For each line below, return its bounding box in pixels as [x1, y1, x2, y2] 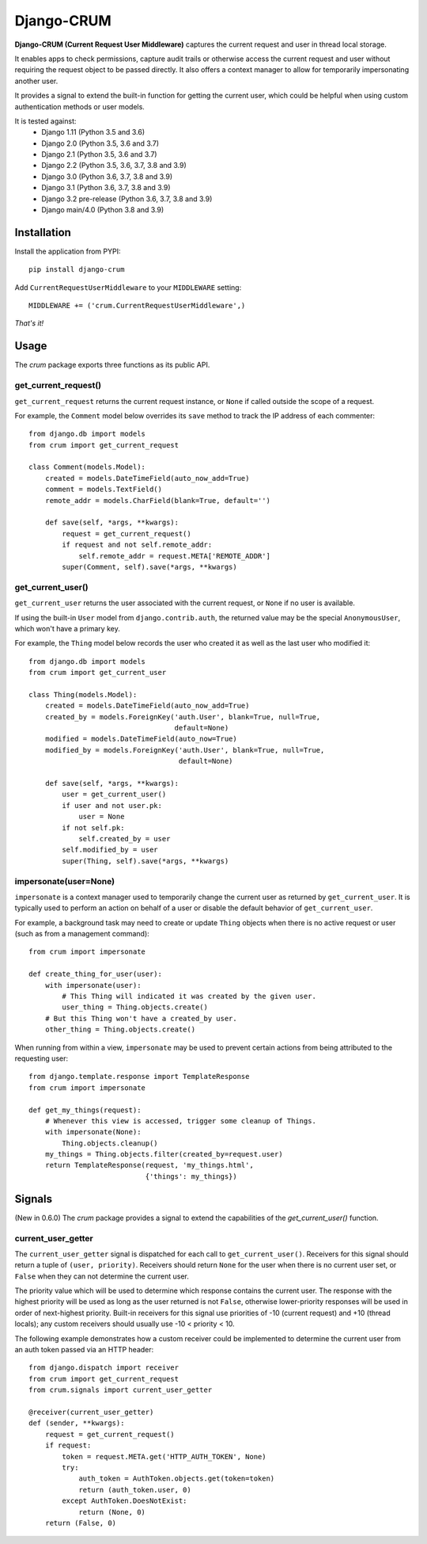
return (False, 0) [44, 1518, 117, 1527]
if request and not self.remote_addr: [62, 540, 213, 550]
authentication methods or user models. [14, 101, 145, 111]
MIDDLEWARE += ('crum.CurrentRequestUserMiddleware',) [28, 301, 246, 311]
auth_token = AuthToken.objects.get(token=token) [78, 1474, 275, 1483]
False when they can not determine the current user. [14, 1271, 189, 1281]
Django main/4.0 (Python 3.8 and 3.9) [41, 205, 164, 215]
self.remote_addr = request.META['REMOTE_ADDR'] [78, 551, 270, 560]
